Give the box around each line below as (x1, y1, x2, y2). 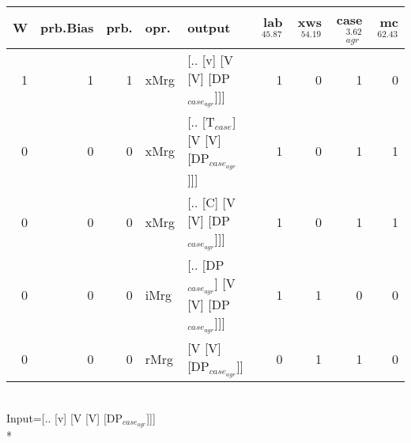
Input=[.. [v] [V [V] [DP (6, 409, 123, 426)
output (187, 18, 231, 37)
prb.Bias (40, 18, 94, 37)
